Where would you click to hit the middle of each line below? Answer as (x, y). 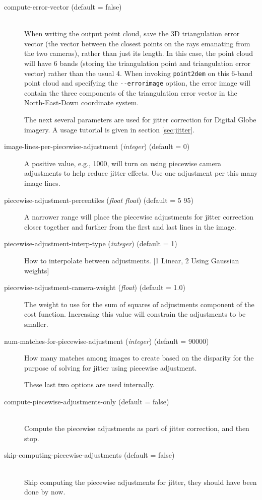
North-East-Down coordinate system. (82, 102)
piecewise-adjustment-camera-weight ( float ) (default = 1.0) (95, 287)
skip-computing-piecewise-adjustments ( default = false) (89, 455)
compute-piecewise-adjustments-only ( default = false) (87, 401)
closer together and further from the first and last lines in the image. (130, 226)
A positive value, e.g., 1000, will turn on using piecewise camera (123, 163)
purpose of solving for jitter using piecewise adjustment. (111, 367)
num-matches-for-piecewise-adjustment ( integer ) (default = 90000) (107, 341)
